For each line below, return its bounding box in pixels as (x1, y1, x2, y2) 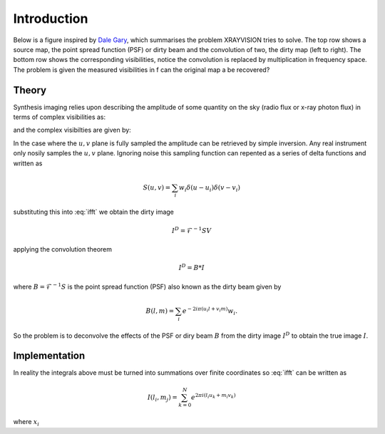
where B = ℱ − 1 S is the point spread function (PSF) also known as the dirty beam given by (13, 281, 282, 291)
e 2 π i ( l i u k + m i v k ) (191, 392, 236, 401)
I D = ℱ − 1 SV (171, 225, 212, 234)
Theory (13, 84, 47, 96)
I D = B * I (178, 262, 205, 272)
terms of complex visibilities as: (13, 113, 106, 121)
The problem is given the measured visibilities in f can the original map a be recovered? (13, 65, 270, 74)
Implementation (13, 350, 86, 362)
